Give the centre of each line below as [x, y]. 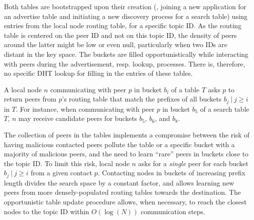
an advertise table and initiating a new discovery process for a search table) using [126, 16]
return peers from [30, 99]
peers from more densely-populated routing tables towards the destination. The [122, 192]
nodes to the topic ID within [47, 211]
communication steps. [173, 211]
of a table [185, 89]
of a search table [225, 109]
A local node [23, 89]
